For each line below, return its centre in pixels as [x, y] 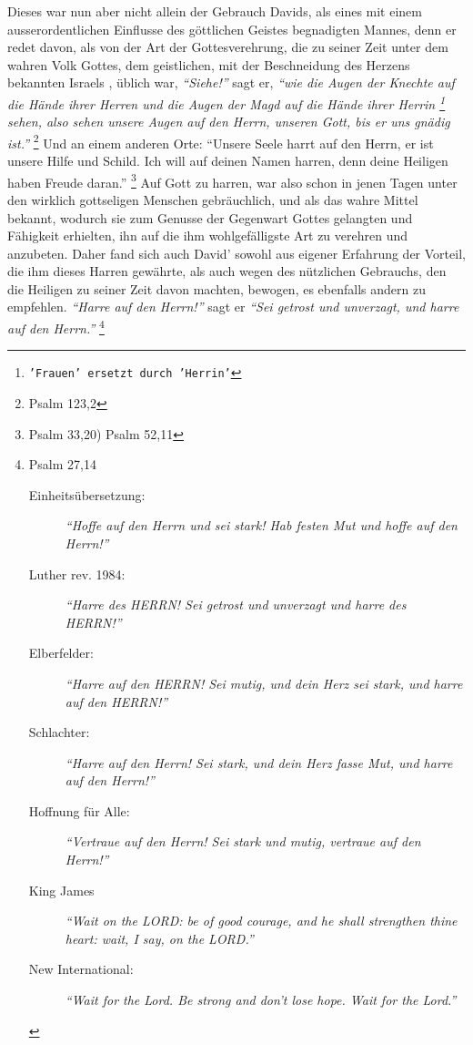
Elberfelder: [61, 653]
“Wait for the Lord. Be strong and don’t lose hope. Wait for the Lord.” [261, 1000]
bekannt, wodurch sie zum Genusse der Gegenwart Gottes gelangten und [210, 217]
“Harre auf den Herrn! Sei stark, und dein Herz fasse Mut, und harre [259, 762]
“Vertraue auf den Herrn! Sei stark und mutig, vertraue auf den [243, 841]
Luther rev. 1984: [77, 574]
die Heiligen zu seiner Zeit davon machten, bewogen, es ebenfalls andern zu [216, 288]
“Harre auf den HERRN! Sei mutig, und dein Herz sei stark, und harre [264, 683]
